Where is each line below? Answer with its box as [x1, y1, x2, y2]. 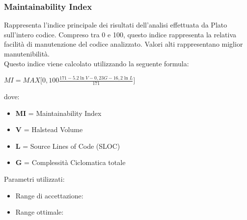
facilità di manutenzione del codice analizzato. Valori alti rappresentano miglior [4, 39, 243, 49]
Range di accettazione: [15, 190, 83, 200]
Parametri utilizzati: [4, 173, 65, 184]
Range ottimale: [15, 207, 64, 217]
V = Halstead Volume [15, 124, 83, 135]
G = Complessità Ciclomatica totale [15, 157, 126, 167]
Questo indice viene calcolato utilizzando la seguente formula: [4, 58, 189, 68]
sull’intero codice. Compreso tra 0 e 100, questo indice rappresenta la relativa [4, 29, 237, 39]
